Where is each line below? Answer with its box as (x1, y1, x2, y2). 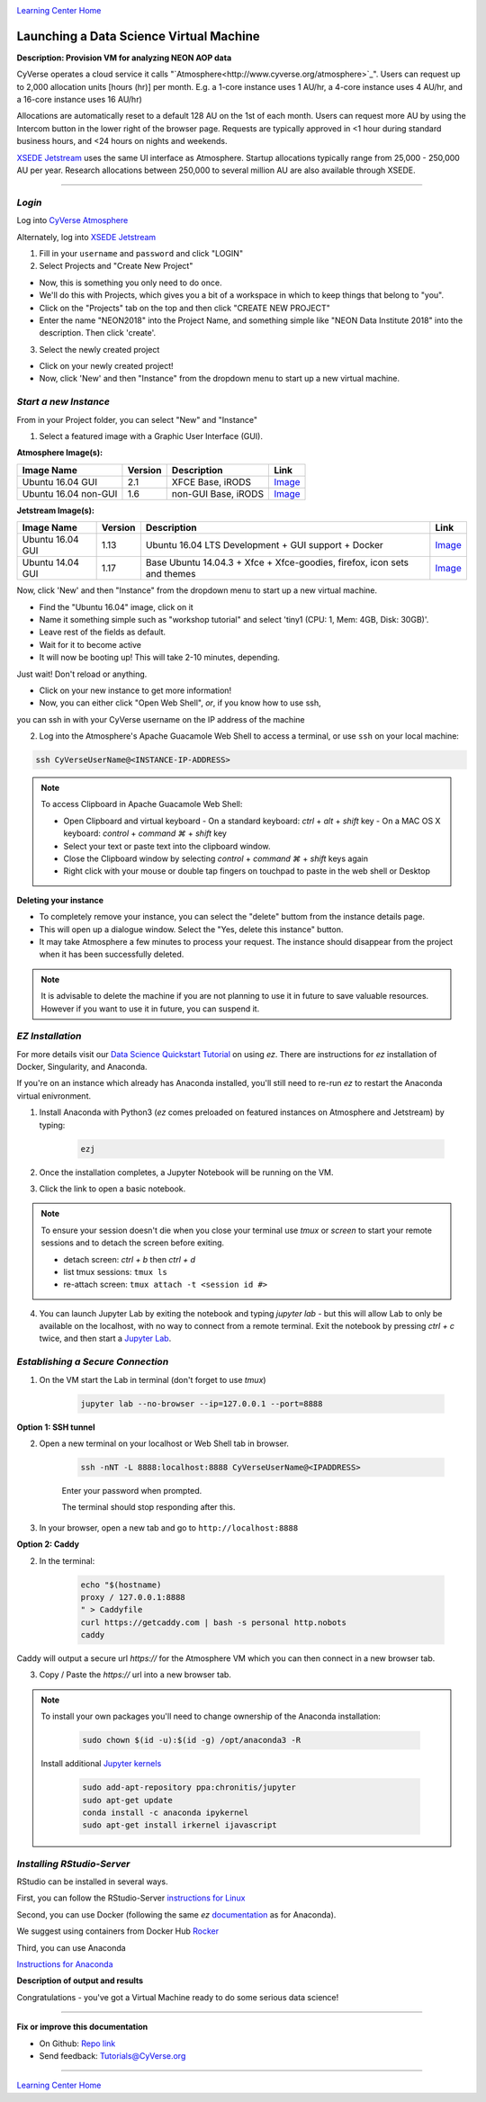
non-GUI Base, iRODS (171, 487, 265, 499)
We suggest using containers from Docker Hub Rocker (16, 1926, 220, 1936)
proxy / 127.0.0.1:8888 (80, 1592, 186, 1602)
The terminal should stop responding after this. (61, 1502, 236, 1513)
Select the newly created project (39, 344, 160, 355)
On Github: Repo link (39, 2038, 116, 2049)
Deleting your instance (16, 894, 103, 905)
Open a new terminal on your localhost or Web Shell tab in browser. (39, 1438, 290, 1449)
